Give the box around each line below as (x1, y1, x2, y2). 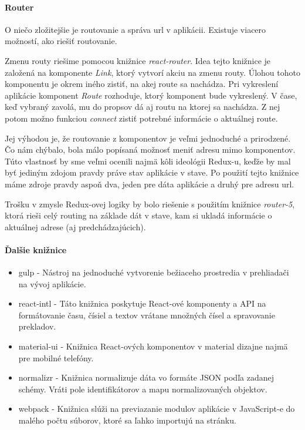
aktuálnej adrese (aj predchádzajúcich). (5, 220, 146, 233)
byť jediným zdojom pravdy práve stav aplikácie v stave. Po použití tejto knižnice (5, 166, 299, 179)
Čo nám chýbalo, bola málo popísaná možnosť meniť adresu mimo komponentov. (5, 143, 296, 156)
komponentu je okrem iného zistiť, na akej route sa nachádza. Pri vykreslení (5, 78, 279, 90)
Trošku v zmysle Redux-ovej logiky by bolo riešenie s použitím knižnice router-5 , (5, 197, 295, 210)
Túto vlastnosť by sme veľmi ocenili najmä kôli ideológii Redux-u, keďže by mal (5, 154, 291, 167)
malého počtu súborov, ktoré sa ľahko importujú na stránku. (18, 414, 236, 426)
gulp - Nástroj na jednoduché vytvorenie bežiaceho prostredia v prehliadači (18, 266, 289, 278)
